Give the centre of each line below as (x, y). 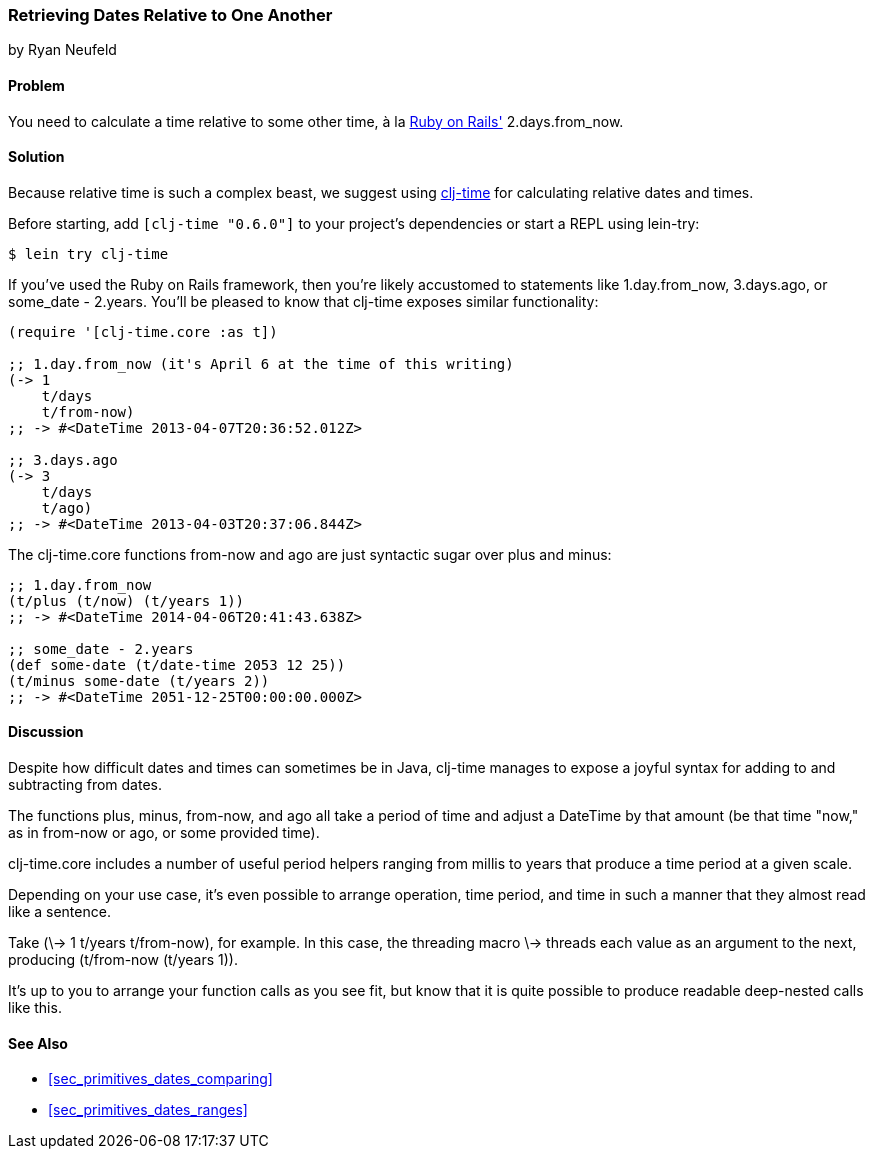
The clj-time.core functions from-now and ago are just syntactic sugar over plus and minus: (310, 554)
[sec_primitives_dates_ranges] (148, 1110)
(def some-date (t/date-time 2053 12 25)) (177, 664)
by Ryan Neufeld (62, 50)
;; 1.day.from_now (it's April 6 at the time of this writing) (261, 363)
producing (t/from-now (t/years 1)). (123, 960)
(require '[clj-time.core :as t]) (143, 331)
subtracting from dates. (85, 785)
